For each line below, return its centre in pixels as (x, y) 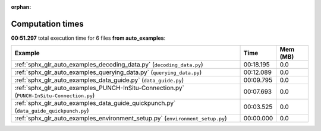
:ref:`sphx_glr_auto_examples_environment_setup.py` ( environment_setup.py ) (121, 119)
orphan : (21, 7)
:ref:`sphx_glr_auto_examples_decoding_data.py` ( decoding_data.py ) (109, 65)
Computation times (47, 24)
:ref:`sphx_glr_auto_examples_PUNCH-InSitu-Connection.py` (99, 88)
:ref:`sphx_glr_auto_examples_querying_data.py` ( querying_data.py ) (108, 72)
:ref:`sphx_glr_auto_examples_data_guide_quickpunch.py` (95, 103)
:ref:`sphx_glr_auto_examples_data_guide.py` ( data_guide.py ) (99, 80)
